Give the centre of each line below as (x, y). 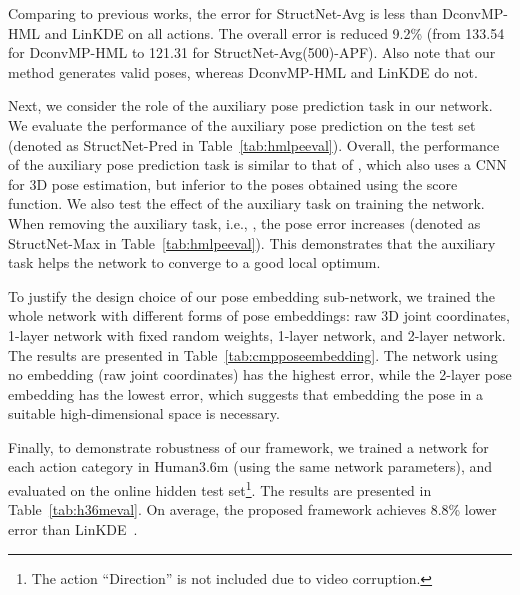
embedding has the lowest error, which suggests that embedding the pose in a (245, 393)
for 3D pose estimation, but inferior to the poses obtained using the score (233, 183)
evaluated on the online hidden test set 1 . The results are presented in (220, 488)
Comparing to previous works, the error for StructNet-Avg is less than (223, 13)
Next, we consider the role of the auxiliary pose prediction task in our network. (250, 105)
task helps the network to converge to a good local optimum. (194, 262)
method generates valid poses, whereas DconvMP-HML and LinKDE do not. (243, 71)
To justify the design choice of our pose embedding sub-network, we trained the (251, 295)
